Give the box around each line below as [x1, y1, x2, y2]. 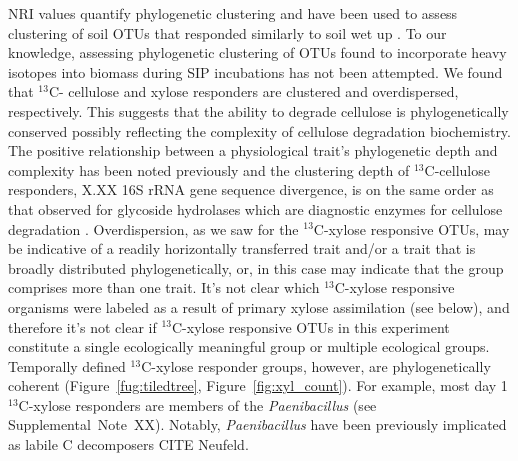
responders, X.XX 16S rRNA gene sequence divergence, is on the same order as [8, 179, 494, 200]
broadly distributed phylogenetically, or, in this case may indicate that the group [8, 257, 504, 278]
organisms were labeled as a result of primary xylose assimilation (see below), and [8, 296, 510, 317]
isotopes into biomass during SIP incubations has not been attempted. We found [8, 61, 503, 82]
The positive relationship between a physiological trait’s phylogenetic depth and [8, 140, 498, 161]
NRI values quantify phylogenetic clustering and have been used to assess [8, 3, 458, 23]
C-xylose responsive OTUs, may [313, 218, 510, 239]
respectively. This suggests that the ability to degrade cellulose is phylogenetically [8, 100, 509, 121]
